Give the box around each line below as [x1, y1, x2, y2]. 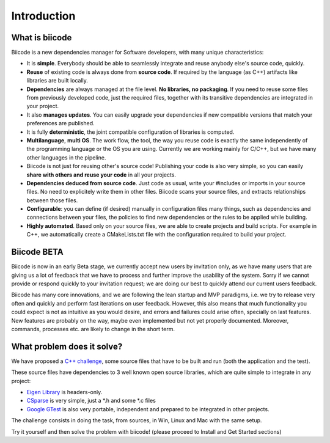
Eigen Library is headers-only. [26, 388, 103, 395]
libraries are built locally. [26, 77, 89, 84]
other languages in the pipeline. [26, 153, 106, 161]
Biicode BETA [11, 247, 64, 257]
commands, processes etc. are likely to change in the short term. [11, 325, 175, 332]
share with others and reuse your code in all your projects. [26, 171, 177, 178]
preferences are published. [26, 120, 95, 127]
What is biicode [11, 32, 72, 43]
